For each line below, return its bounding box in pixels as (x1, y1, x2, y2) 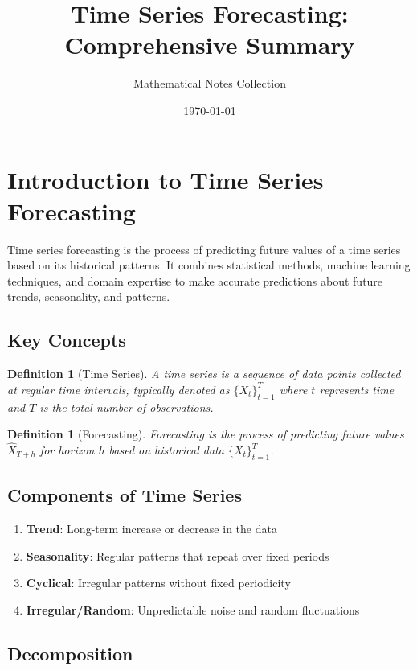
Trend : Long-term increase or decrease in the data (26, 520, 277, 536)
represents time (319, 380, 395, 397)
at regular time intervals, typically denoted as (7, 380, 230, 397)
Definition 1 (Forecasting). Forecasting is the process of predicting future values (7, 425, 404, 442)
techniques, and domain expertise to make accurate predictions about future (7, 272, 383, 289)
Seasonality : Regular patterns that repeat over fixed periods (26, 547, 329, 564)
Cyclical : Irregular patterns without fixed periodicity (26, 574, 291, 591)
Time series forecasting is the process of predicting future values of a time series (7, 240, 401, 257)
